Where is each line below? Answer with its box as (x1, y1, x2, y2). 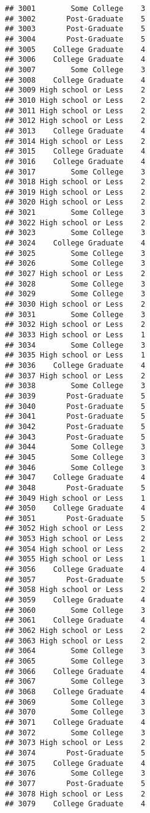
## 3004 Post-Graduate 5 (5, 34, 146, 43)
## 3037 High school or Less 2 (5, 371, 146, 380)
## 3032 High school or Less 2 (5, 320, 146, 329)
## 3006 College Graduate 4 (5, 55, 146, 64)
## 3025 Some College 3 (5, 249, 146, 258)
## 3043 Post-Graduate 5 (5, 432, 146, 441)
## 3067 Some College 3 (5, 677, 146, 686)
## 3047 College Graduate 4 (5, 473, 146, 482)
